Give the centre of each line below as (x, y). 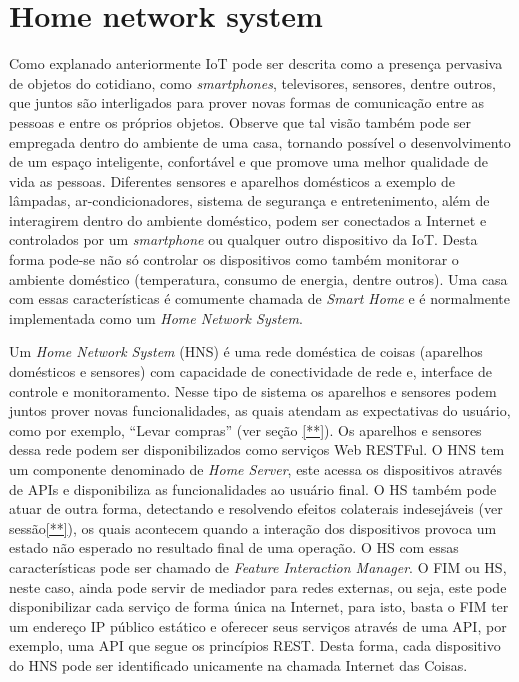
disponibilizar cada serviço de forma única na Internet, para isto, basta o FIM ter (259, 606)
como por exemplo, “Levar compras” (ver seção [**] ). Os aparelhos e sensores (245, 429)
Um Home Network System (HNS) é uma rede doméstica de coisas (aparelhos (246, 351)
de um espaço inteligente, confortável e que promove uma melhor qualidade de (248, 161)
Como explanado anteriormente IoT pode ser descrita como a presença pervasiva (256, 63)
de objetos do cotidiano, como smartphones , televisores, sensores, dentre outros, (252, 82)
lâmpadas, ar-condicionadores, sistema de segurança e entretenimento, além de (249, 200)
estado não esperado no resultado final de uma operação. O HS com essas (234, 547)
